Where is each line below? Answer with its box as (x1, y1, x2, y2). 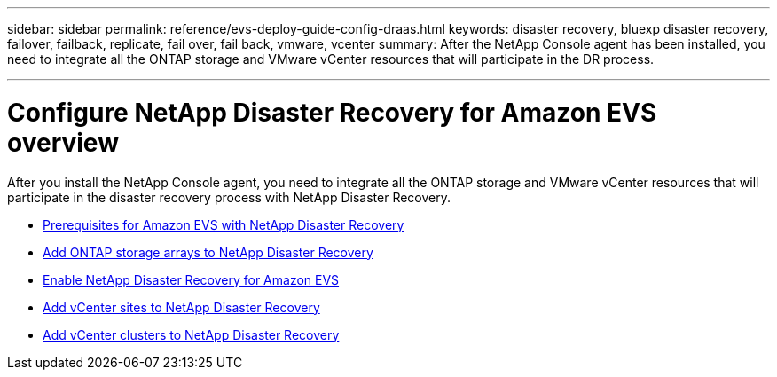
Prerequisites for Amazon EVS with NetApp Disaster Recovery (43, 216, 404, 232)
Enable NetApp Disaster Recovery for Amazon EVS (43, 271, 340, 287)
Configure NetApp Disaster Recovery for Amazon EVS (7, 97, 657, 128)
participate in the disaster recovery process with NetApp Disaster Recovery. (7, 189, 451, 205)
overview (7, 127, 119, 158)
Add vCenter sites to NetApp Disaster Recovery (43, 299, 320, 315)
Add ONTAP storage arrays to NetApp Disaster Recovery (43, 244, 373, 260)
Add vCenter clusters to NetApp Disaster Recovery (43, 326, 340, 342)
